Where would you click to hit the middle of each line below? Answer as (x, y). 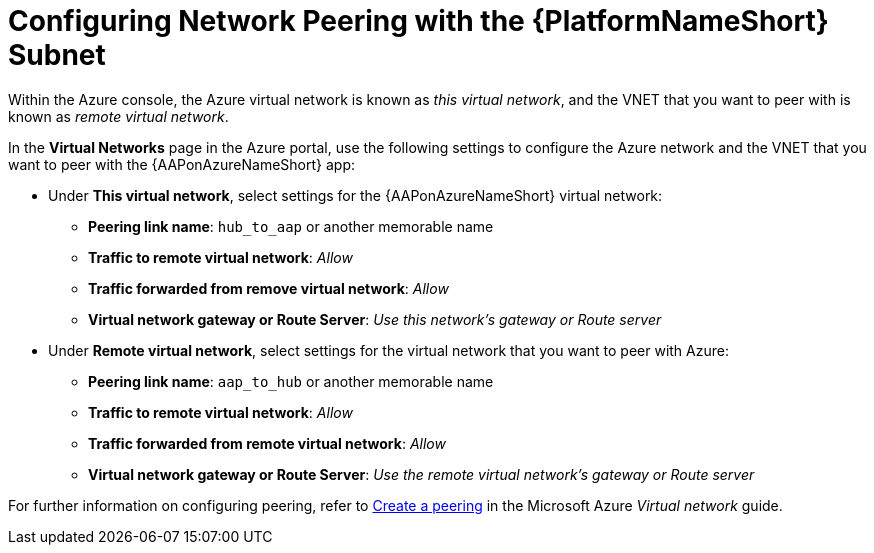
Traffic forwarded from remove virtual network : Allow (268, 288)
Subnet (57, 55)
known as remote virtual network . (118, 116)
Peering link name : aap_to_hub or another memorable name (291, 381)
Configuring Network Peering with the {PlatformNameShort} (418, 21)
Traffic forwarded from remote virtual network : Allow (267, 443)
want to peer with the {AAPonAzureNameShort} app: (181, 164)
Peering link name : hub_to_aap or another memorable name (291, 226)
